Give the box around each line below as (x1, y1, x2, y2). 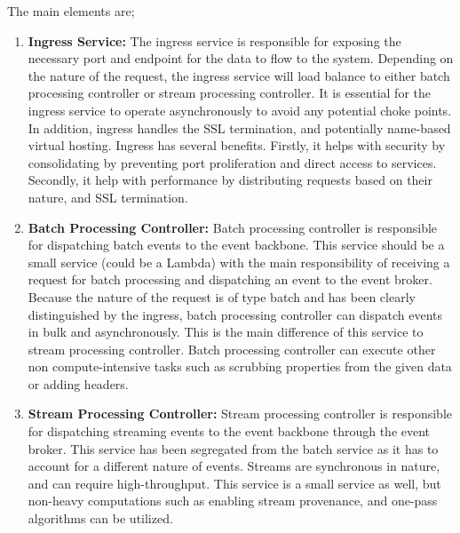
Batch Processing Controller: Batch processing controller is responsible (28, 218, 438, 236)
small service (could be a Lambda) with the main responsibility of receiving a (28, 252, 450, 271)
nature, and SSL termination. (28, 187, 188, 206)
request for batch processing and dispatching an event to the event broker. (28, 270, 432, 289)
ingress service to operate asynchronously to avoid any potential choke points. (28, 100, 452, 119)
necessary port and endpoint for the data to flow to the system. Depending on (28, 49, 454, 68)
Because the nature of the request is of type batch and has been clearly (28, 287, 416, 306)
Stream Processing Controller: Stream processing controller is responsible (28, 404, 452, 423)
